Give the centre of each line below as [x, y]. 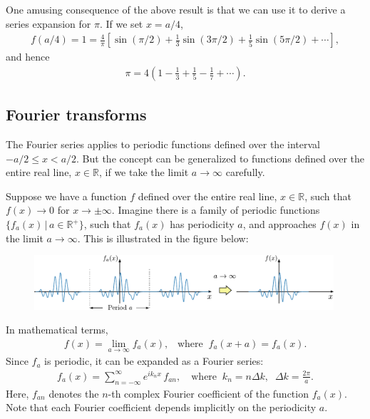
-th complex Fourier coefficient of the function [208, 393]
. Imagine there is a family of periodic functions [216, 210]
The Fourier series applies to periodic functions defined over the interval [163, 144]
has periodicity [202, 224]
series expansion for [48, 23]
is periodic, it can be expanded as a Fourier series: [154, 361]
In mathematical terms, [57, 330]
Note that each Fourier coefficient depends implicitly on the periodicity [161, 407]
